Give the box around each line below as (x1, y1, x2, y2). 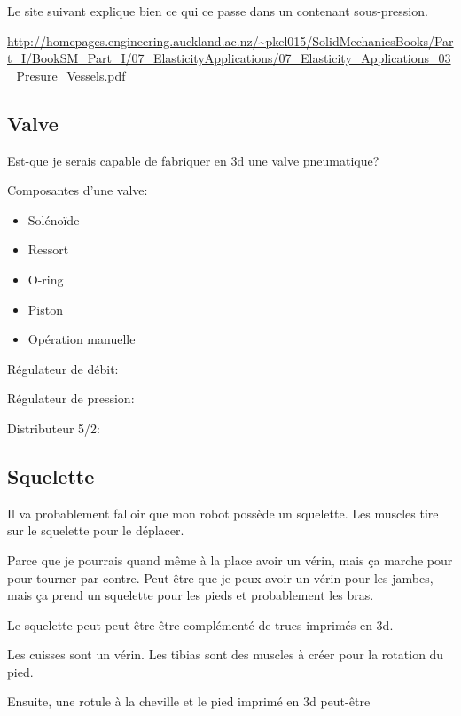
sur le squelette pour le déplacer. (7, 521, 184, 540)
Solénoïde (27, 210, 80, 229)
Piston (27, 300, 63, 318)
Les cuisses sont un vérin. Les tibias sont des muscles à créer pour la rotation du (7, 645, 444, 664)
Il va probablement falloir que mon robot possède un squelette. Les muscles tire (7, 503, 439, 522)
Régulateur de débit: (7, 359, 119, 377)
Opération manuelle (27, 330, 136, 348)
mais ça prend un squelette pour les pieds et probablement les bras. (7, 586, 374, 604)
